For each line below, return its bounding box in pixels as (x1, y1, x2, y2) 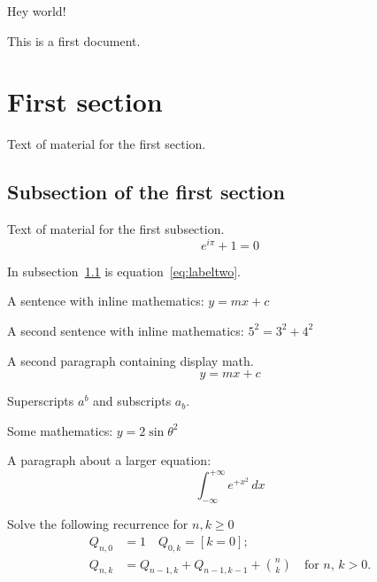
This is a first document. (7, 31, 141, 50)
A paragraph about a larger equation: (7, 451, 212, 469)
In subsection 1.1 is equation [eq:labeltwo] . (7, 261, 241, 280)
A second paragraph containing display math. (7, 351, 254, 369)
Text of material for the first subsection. (7, 220, 225, 238)
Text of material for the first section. (7, 135, 206, 153)
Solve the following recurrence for (7, 515, 188, 533)
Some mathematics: (7, 421, 113, 439)
